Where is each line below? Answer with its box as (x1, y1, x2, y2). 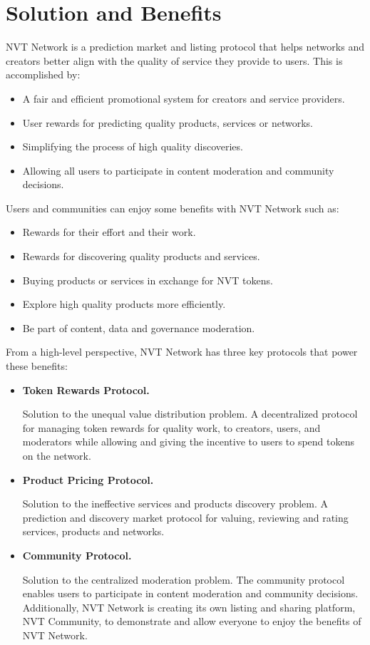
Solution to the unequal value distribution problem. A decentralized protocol (22, 406, 358, 421)
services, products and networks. (22, 524, 165, 539)
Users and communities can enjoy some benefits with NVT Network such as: (6, 200, 339, 215)
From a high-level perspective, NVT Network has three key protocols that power (6, 344, 358, 359)
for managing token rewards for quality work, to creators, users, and (22, 420, 321, 435)
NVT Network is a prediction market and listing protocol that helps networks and (6, 39, 364, 54)
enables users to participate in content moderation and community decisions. (22, 586, 359, 601)
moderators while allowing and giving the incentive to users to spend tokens (22, 434, 355, 449)
